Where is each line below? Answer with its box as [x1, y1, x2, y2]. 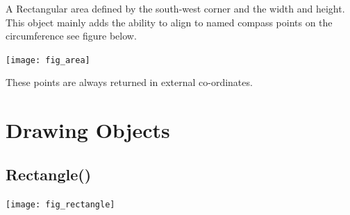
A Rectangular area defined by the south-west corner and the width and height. [6, 1, 345, 15]
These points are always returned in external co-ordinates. [6, 75, 253, 89]
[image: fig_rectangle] [6, 199, 115, 209]
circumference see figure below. [6, 28, 137, 43]
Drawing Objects [6, 116, 170, 144]
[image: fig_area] [6, 55, 90, 65]
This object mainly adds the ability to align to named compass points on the [6, 15, 333, 29]
